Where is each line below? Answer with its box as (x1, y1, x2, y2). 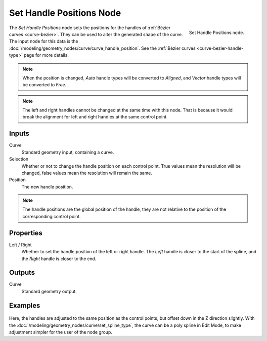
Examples (9, 301, 41, 309)
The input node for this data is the (9, 38, 79, 44)
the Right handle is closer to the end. (21, 256, 96, 262)
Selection (9, 156, 29, 162)
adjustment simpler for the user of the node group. (9, 329, 112, 335)
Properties (9, 228, 43, 237)
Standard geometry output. (21, 288, 77, 294)
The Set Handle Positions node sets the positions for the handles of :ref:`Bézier (9, 25, 171, 31)
